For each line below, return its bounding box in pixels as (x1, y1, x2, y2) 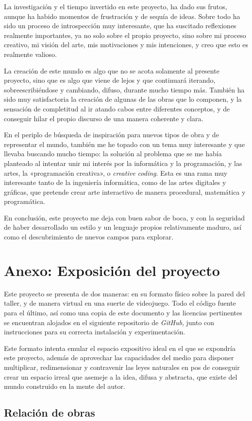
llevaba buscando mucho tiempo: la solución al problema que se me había (4, 148, 222, 159)
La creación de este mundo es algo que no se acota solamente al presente (4, 65, 219, 75)
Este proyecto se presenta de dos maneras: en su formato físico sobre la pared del (4, 288, 245, 298)
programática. (4, 196, 45, 206)
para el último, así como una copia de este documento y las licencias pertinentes (4, 307, 242, 317)
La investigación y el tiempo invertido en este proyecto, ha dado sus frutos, (4, 1, 227, 11)
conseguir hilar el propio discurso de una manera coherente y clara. (4, 113, 203, 123)
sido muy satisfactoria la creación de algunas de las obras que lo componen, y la (4, 94, 242, 104)
